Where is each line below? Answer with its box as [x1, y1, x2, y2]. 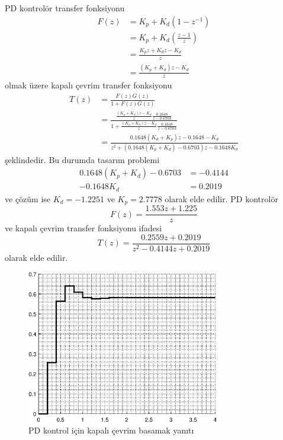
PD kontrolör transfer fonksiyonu [5, 2, 125, 14]
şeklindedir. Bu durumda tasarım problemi [5, 153, 160, 165]
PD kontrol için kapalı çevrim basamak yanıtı [28, 424, 194, 436]
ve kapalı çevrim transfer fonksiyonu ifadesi [5, 222, 162, 234]
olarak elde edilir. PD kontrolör [165, 192, 278, 205]
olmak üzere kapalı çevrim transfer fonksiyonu [5, 79, 172, 91]
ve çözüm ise [5, 192, 51, 205]
